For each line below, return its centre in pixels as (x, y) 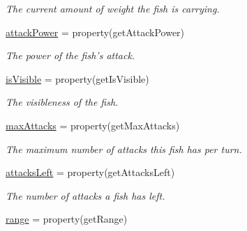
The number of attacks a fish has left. (85, 195)
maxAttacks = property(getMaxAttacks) (93, 125)
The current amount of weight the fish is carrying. (113, 8)
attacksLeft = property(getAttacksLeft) (90, 172)
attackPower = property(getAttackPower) (95, 32)
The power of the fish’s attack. (70, 55)
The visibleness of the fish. (62, 102)
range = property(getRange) (67, 219)
